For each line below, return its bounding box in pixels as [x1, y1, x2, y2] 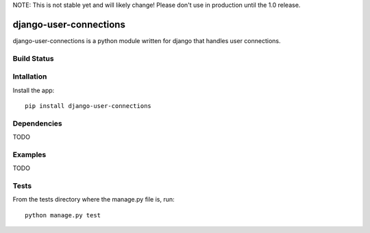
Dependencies [12, 118, 63, 128]
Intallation [12, 72, 47, 81]
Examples [12, 150, 47, 159]
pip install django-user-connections [25, 102, 152, 109]
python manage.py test [25, 211, 101, 219]
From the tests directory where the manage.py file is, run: [12, 195, 175, 204]
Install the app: [12, 86, 55, 94]
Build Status [12, 53, 54, 63]
